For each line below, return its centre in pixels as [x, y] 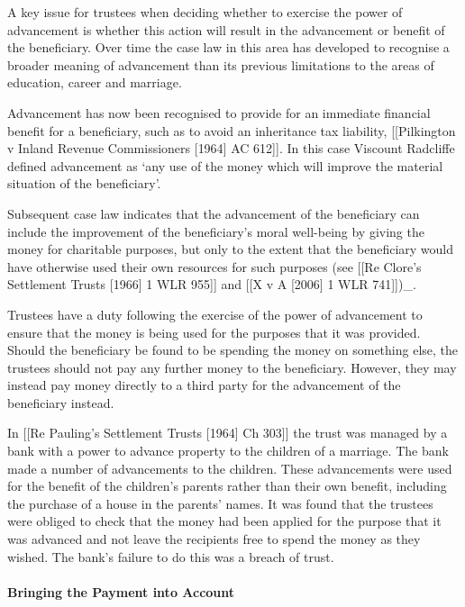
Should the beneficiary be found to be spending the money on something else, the [233, 350]
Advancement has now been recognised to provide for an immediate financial [219, 112]
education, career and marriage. [95, 82]
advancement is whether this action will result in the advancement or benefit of [226, 29]
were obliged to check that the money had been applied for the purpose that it [224, 521]
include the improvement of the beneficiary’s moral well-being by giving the [216, 231]
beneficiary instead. [61, 402]
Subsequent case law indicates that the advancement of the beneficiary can [214, 213]
